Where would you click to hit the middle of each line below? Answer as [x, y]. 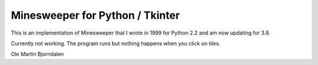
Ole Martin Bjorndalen [37, 54]
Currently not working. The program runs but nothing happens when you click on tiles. [116, 43]
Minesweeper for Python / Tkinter [95, 15]
